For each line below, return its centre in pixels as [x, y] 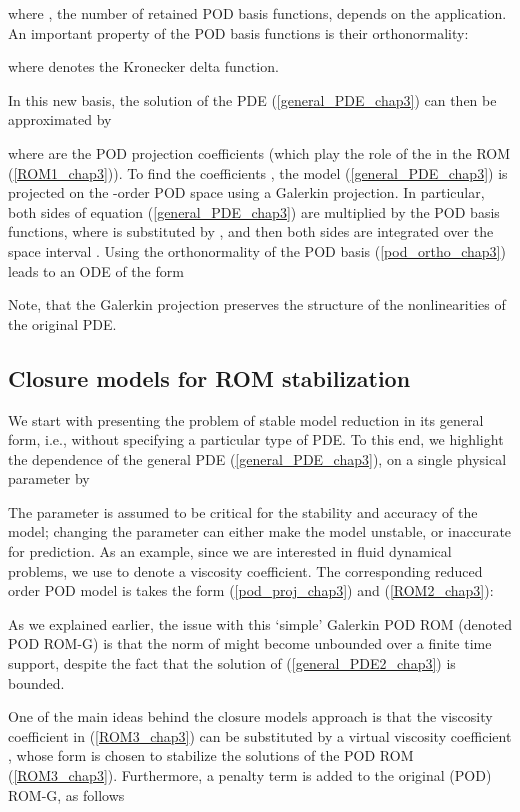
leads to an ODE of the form [96, 270]
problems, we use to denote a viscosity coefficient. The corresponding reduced [245, 570]
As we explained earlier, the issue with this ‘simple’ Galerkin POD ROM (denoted [260, 623]
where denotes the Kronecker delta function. [143, 66]
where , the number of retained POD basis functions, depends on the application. [257, 13]
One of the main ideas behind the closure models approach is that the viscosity [250, 716]
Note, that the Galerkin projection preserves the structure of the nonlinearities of [257, 304]
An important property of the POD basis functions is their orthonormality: [238, 32]
